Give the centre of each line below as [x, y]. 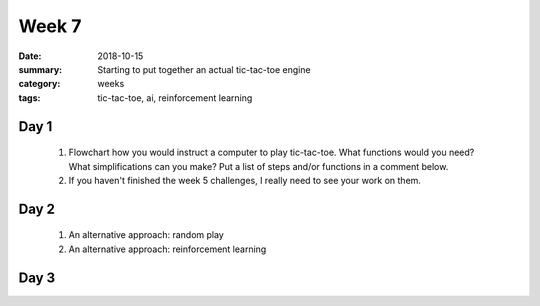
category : [39, 84]
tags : [29, 97]
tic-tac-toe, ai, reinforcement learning [175, 97]
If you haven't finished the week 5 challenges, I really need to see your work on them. [245, 180]
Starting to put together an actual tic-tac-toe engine [204, 69]
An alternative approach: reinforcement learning [167, 249]
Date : [30, 56]
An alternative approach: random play [146, 235]
